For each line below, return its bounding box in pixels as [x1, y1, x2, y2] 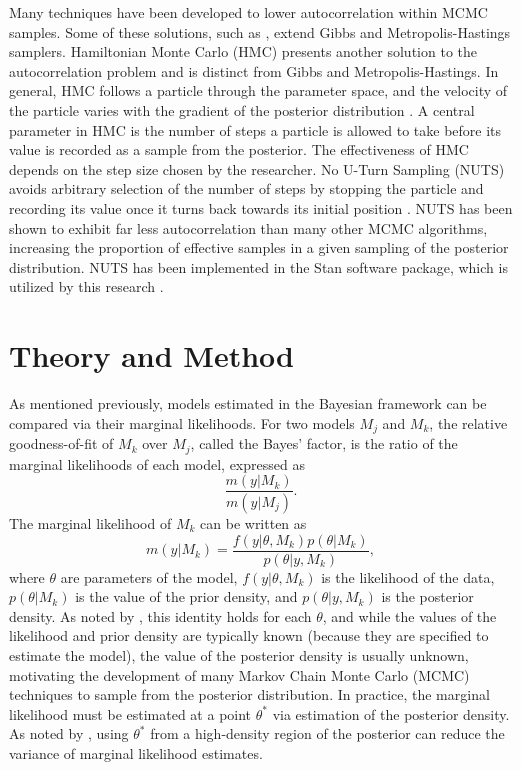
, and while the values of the [322, 605, 497, 626]
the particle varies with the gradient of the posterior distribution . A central [9, 99, 475, 120]
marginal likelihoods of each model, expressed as [9, 453, 305, 474]
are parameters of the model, [60, 566, 238, 587]
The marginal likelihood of [9, 513, 172, 534]
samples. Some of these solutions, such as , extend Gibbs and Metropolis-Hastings [9, 21, 511, 42]
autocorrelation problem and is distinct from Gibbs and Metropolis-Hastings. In [9, 60, 499, 81]
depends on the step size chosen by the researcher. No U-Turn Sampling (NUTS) [9, 158, 505, 179]
